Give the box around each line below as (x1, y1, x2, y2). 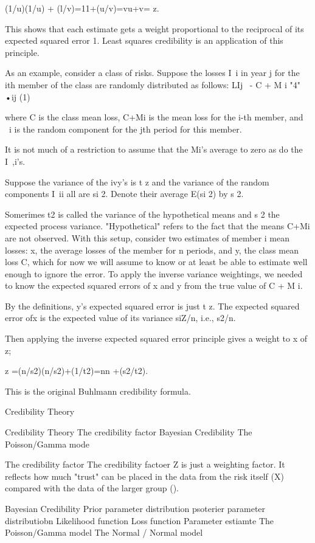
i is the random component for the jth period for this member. (9, 122, 242, 135)
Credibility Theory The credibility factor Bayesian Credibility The (5, 426, 252, 438)
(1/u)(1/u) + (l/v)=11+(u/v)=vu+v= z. (5, 2, 159, 14)
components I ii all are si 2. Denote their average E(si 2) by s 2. (5, 187, 244, 200)
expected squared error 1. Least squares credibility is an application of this (5, 34, 283, 47)
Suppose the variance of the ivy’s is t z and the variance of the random (5, 175, 269, 188)
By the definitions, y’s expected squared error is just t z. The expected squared (5, 299, 300, 312)
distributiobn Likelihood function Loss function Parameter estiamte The (5, 514, 274, 527)
